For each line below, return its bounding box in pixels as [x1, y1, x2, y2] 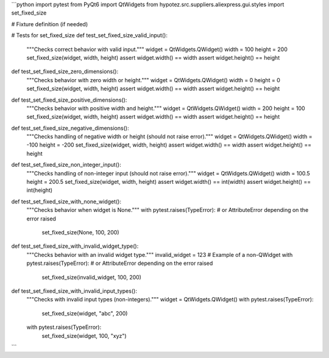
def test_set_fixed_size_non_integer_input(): [11, 161, 121, 169]
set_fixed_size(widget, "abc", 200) [41, 309, 128, 317]
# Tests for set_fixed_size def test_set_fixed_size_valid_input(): [11, 32, 168, 39]
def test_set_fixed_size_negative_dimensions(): [11, 124, 129, 132]
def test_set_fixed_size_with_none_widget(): [11, 198, 122, 205]
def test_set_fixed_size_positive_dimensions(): [11, 96, 127, 104]
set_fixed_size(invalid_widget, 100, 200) [41, 273, 141, 281]
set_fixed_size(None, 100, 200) [41, 228, 119, 236]
